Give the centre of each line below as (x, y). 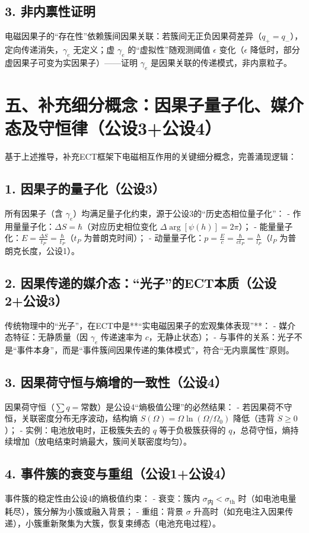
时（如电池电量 (267, 498)
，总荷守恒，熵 (261, 429)
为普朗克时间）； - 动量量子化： (144, 238)
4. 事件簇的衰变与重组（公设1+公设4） (119, 473)
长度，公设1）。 (50, 251)
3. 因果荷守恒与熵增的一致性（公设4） (116, 381)
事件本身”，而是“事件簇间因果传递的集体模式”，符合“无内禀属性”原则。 (155, 349)
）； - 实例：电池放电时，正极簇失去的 (77, 429)
